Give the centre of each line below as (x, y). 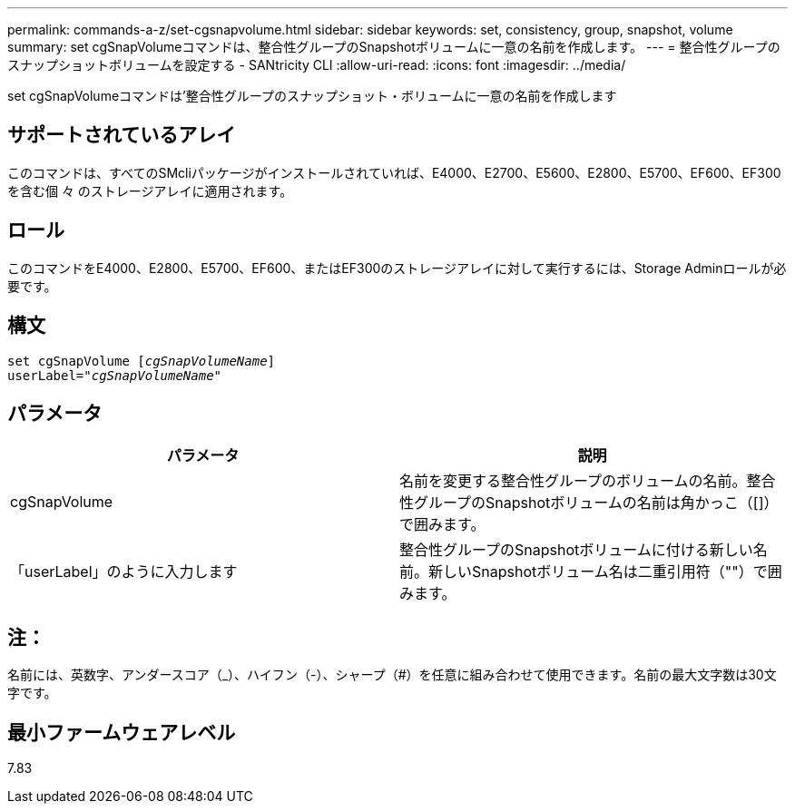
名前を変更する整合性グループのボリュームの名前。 (573, 481)
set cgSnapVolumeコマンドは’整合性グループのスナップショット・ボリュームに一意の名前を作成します (312, 96)
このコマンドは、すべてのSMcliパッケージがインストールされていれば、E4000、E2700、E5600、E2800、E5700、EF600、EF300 (394, 172)
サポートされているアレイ (122, 135)
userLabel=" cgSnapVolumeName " (115, 375)
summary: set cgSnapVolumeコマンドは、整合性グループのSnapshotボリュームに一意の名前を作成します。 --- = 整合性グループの (394, 47)
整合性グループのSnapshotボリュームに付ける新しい (576, 550)
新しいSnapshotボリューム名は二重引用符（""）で (598, 572)
